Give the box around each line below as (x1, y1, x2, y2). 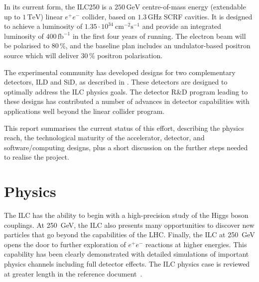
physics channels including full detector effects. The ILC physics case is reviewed (4, 259, 250, 269)
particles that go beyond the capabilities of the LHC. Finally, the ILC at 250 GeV (4, 229, 255, 240)
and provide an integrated (142, 21, 222, 31)
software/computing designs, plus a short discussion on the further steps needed (4, 142, 248, 152)
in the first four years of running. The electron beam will (72, 30, 246, 41)
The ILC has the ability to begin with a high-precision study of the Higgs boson (4, 210, 249, 220)
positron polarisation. (97, 50, 163, 60)
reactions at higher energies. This (145, 239, 247, 249)
